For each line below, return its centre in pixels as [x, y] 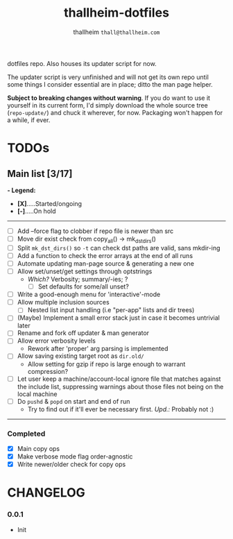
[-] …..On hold [37, 211]
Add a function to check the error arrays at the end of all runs [105, 255]
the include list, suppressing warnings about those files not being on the [120, 386]
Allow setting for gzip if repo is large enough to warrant [106, 364]
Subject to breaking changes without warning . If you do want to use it [109, 98]
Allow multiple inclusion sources [63, 302]
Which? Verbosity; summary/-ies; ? [78, 280]
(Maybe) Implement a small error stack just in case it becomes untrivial [118, 318]
